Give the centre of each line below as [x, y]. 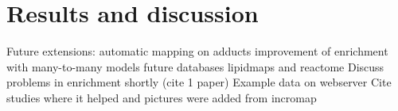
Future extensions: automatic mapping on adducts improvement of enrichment [197, 51]
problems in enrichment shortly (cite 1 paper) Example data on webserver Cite [199, 82]
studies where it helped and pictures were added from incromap [162, 97]
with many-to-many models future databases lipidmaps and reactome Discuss [195, 66]
